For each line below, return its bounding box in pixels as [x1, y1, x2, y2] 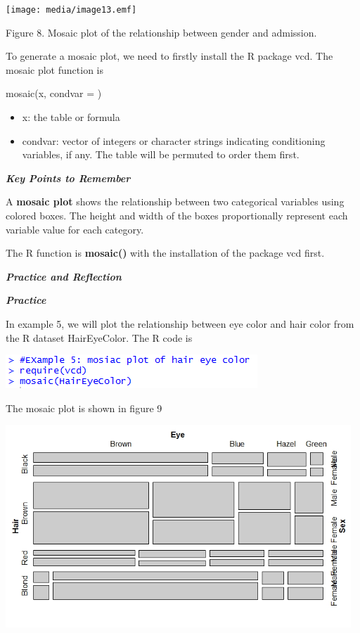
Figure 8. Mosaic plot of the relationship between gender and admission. [6, 25, 317, 39]
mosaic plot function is [6, 62, 103, 77]
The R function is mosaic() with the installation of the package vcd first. [6, 245, 325, 260]
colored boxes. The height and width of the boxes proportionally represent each [6, 208, 348, 222]
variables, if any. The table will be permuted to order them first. [22, 147, 300, 162]
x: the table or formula [22, 110, 120, 124]
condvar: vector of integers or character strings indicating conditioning [22, 133, 326, 148]
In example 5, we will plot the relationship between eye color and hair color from [6, 316, 354, 331]
